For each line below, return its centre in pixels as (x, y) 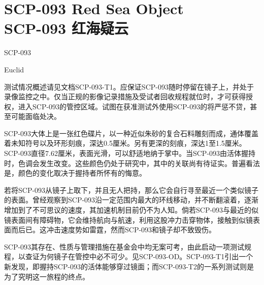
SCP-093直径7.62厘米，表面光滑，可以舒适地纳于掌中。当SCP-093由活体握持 (130, 153)
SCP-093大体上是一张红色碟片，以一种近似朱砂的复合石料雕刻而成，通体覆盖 (131, 133)
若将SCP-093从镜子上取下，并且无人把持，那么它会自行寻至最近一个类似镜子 (131, 190)
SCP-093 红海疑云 (66, 28)
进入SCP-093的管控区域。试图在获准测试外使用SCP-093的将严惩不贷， (134, 106)
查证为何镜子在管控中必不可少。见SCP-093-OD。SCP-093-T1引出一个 (139, 256)
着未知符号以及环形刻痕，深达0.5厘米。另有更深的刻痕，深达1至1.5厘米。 (125, 143)
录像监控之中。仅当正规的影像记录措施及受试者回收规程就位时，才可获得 (125, 96)
